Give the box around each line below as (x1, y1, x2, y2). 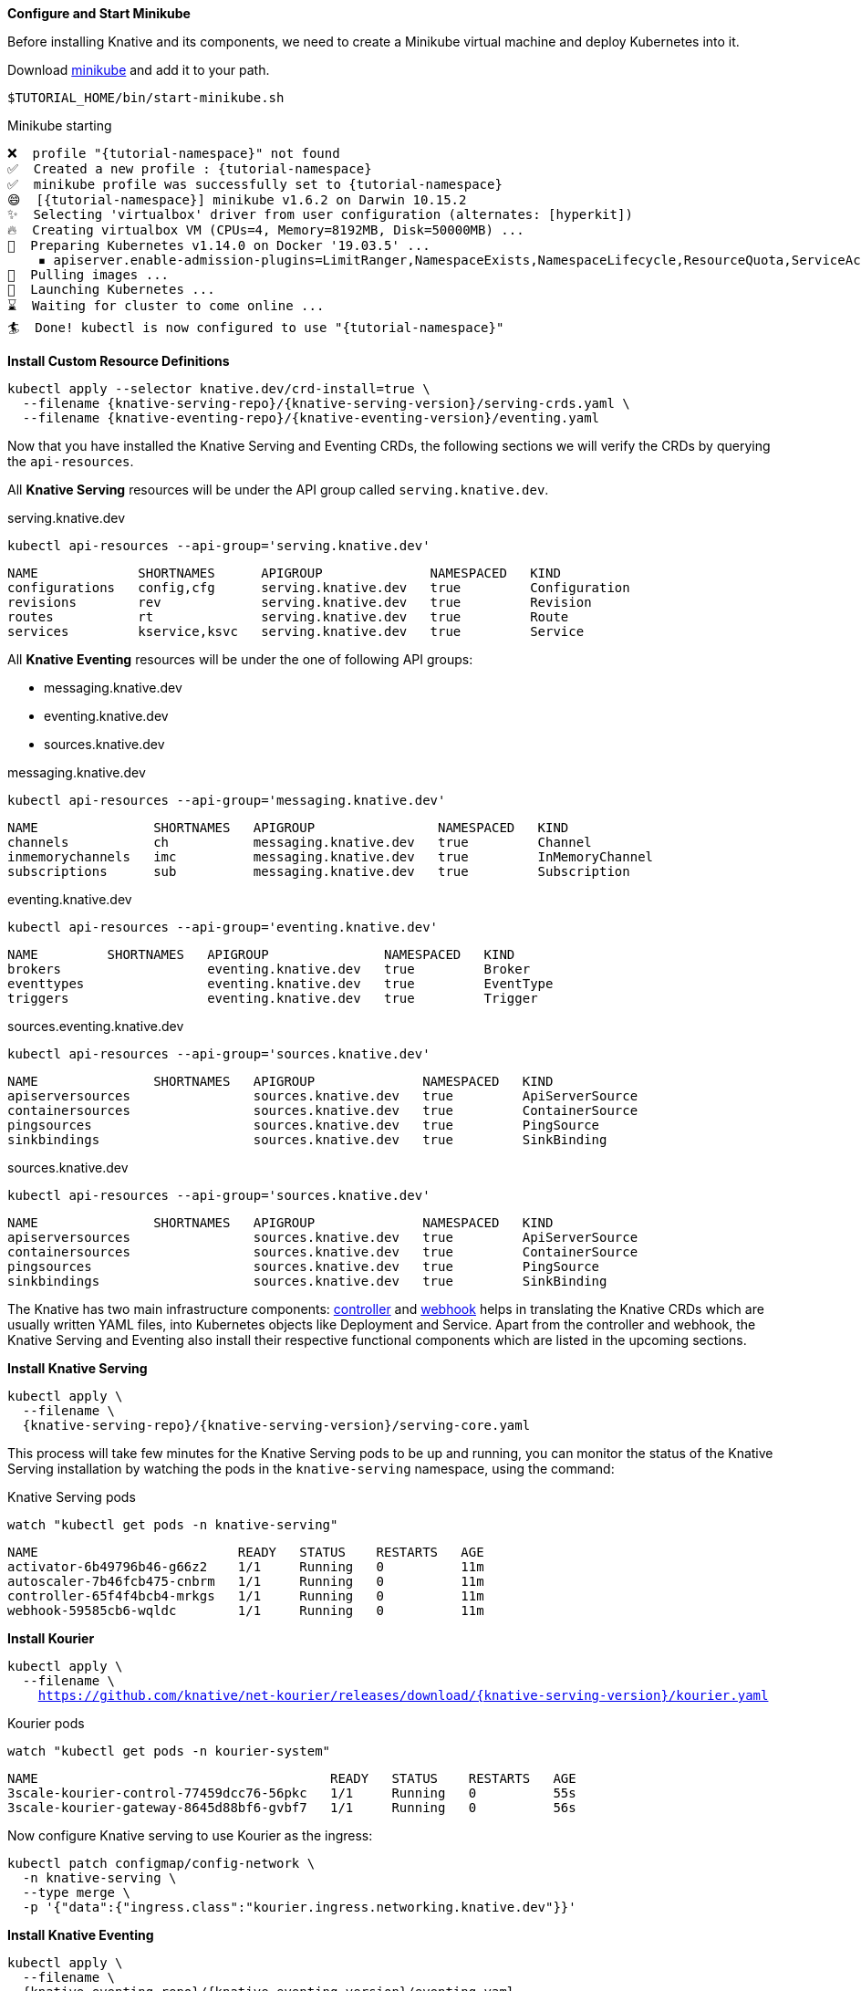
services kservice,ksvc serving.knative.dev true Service (7, 624, 585, 639)
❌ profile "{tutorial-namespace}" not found (7, 146, 340, 161)
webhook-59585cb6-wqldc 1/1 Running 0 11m (7, 1603, 484, 1618)
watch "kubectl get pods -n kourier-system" (7, 1744, 331, 1758)
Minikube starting (7, 118, 112, 133)
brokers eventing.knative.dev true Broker (7, 962, 531, 976)
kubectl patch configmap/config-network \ (7, 1856, 316, 1871)
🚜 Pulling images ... (7, 267, 170, 282)
